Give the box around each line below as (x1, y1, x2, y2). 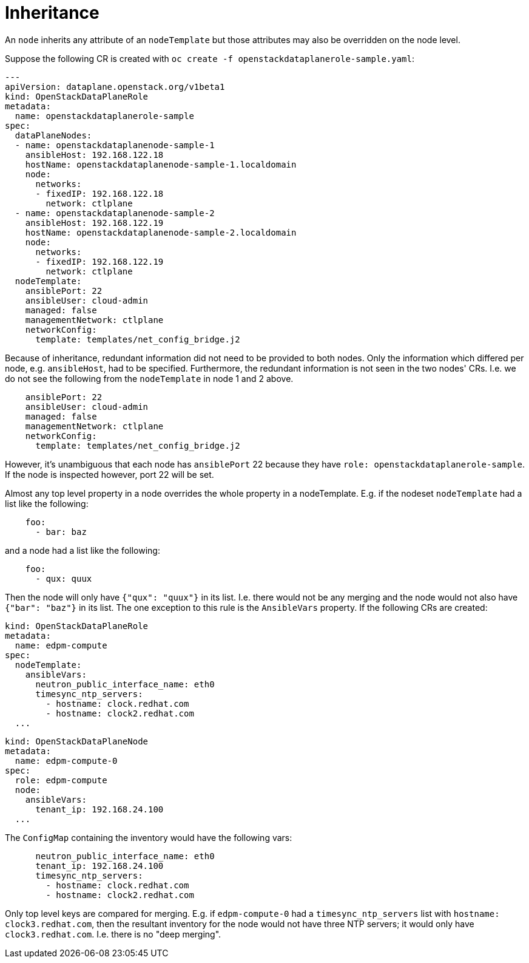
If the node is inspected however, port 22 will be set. (5, 469, 214, 480)
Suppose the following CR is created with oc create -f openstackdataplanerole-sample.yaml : (5, 53, 415, 64)
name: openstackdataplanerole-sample (15, 111, 194, 121)
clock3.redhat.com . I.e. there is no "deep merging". (5, 928, 221, 939)
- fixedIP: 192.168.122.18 (35, 188, 164, 199)
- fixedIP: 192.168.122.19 (35, 256, 164, 267)
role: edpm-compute (15, 775, 107, 785)
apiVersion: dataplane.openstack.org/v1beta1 (5, 81, 225, 92)
